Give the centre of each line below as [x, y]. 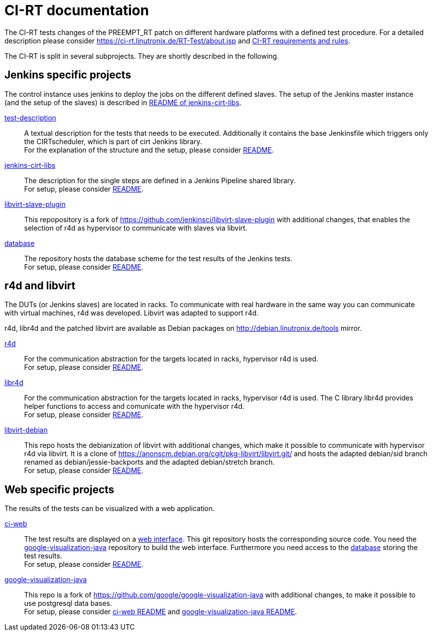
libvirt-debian [26, 430]
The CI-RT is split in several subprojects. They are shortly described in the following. [142, 56]
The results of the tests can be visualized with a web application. [110, 509]
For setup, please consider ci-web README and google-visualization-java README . [161, 612]
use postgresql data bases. [68, 603]
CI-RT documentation [77, 10]
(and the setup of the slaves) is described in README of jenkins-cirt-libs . [123, 102]
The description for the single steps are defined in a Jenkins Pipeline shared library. [160, 180]
